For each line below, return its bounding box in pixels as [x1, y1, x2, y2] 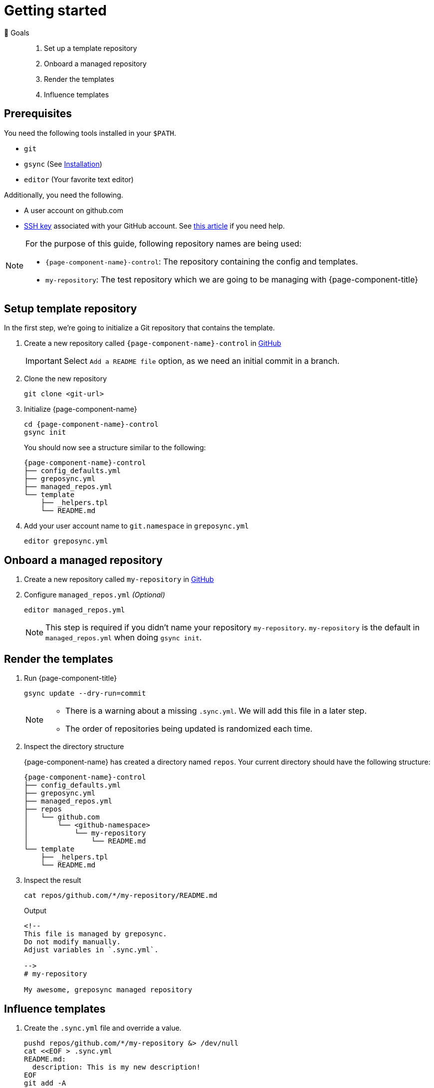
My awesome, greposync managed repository [24, 986, 193, 994]
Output [24, 906, 46, 915]
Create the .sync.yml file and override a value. [24, 1023, 182, 1032]
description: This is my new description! [32, 1063, 201, 1071]
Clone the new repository [24, 374, 107, 383]
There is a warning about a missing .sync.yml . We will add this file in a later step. [65, 706, 367, 716]
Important [25, 356, 62, 366]
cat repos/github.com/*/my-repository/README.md [24, 891, 217, 900]
